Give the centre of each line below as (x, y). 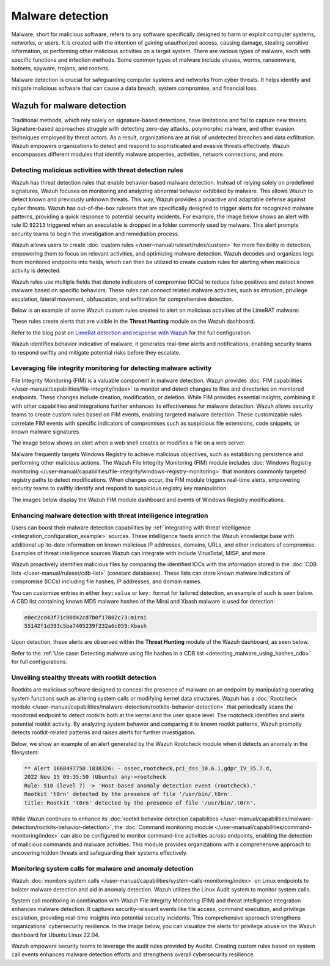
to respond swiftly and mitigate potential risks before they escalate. (96, 352)
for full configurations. (39, 662)
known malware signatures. (46, 432)
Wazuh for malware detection (69, 105)
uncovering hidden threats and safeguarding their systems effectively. (100, 853)
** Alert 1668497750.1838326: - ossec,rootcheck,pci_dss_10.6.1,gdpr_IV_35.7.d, (148, 769)
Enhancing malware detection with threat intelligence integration (110, 515)
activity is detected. (36, 271)
